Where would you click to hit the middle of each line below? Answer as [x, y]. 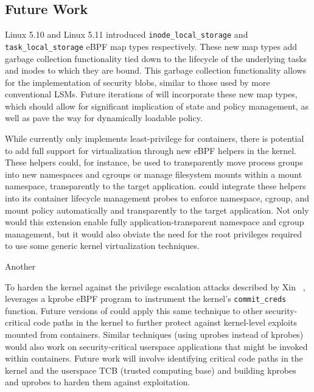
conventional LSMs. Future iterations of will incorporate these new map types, [151, 94]
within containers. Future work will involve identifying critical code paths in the [154, 358]
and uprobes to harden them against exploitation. [98, 382]
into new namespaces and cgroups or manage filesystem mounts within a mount [154, 174]
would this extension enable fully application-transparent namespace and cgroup [155, 222]
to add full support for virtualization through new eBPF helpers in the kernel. [151, 150]
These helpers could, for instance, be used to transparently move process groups [154, 162]
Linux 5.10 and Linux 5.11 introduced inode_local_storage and [127, 34]
